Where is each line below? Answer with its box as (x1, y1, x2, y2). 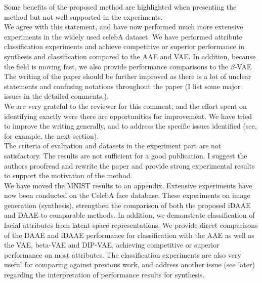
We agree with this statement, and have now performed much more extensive (4, 21, 243, 32)
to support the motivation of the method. (4, 170, 133, 181)
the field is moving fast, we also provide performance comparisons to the (4, 61, 229, 71)
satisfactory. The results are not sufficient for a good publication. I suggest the (4, 150, 247, 160)
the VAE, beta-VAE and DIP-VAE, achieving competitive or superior (4, 239, 220, 250)
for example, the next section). (4, 130, 99, 141)
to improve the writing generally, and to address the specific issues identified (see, (4, 120, 257, 131)
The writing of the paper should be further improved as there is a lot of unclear (4, 71, 251, 82)
